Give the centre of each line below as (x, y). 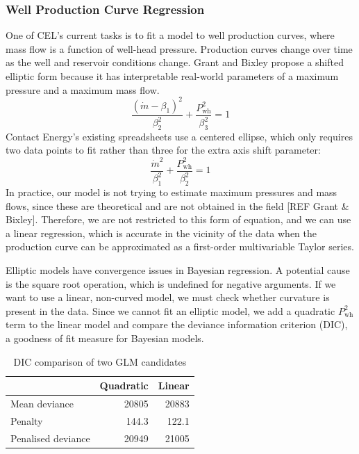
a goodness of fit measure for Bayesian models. (105, 338)
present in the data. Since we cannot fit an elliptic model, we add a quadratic (170, 310)
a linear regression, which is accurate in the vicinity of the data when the (161, 233)
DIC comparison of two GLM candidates (100, 361)
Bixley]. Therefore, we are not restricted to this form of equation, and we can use (178, 219)
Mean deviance (42, 403)
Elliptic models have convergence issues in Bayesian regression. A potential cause (178, 269)
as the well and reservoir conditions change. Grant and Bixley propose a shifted (175, 62)
